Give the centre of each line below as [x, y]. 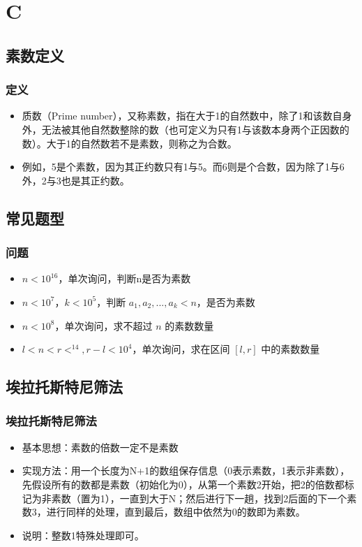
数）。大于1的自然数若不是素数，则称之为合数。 [129, 143]
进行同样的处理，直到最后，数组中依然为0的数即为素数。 [176, 512]
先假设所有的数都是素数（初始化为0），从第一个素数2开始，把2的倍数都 [183, 484]
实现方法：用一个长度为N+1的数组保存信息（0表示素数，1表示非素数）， [186, 471]
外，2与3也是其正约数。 [76, 180]
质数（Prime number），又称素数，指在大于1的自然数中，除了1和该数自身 [187, 116]
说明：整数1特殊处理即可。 [83, 535]
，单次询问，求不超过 [104, 325]
